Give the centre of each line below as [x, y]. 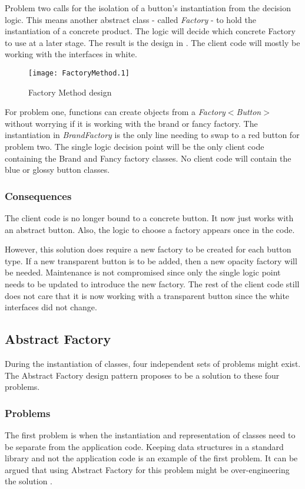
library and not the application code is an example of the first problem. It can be [151, 458]
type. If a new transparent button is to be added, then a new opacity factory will [151, 260]
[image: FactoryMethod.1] [79, 73]
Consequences [38, 196]
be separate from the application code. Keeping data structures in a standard [144, 446]
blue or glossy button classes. [57, 170]
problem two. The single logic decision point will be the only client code [135, 146]
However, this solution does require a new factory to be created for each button [148, 249]
